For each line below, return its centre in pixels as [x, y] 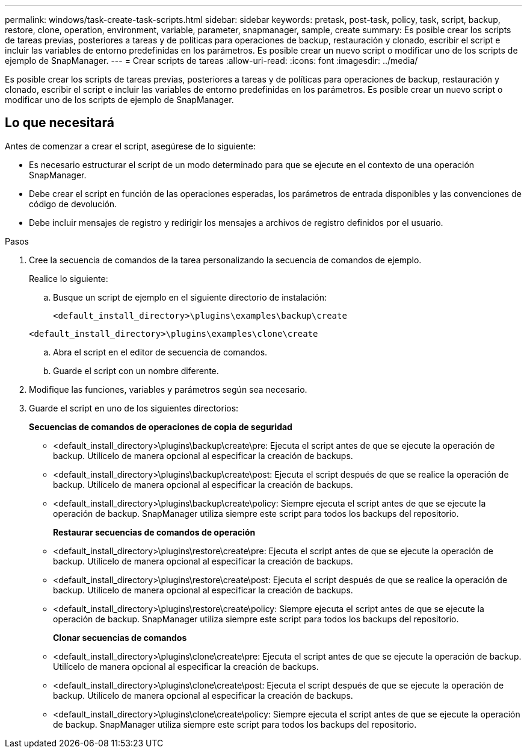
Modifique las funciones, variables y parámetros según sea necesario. [168, 389]
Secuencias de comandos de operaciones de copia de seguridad [161, 426]
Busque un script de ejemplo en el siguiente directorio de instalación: [190, 297]
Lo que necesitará [60, 123]
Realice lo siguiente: [69, 278]
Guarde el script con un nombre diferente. [136, 370]
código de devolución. [73, 204]
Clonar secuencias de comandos [120, 637]
